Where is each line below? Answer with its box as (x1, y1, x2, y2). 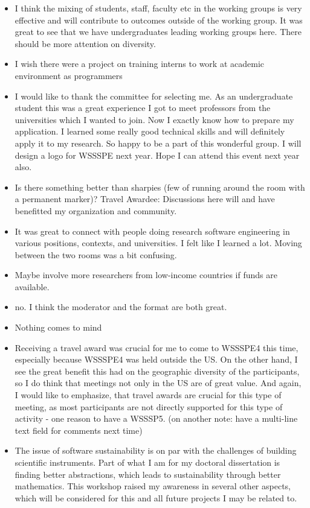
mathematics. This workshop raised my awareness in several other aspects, (15, 480, 291, 492)
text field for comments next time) (15, 424, 143, 436)
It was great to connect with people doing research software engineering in (15, 224, 290, 237)
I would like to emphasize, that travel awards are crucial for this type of (15, 389, 282, 401)
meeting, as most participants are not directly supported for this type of (15, 400, 283, 413)
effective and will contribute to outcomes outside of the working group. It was (15, 13, 303, 26)
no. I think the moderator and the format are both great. (15, 300, 227, 313)
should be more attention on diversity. (15, 37, 156, 49)
